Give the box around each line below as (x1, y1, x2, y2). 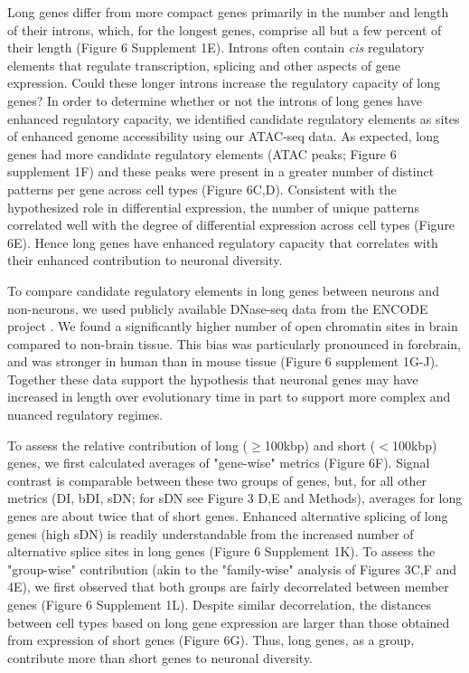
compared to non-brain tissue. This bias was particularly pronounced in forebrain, (7, 334, 461, 353)
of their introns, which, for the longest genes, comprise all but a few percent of (7, 20, 442, 39)
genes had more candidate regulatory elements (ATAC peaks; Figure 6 (7, 144, 397, 163)
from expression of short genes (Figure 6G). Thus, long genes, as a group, (7, 630, 415, 649)
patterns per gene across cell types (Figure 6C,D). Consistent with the (7, 179, 397, 198)
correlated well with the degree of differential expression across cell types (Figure (7, 215, 455, 234)
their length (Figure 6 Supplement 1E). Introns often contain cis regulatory (7, 38, 425, 57)
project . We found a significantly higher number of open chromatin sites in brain (7, 317, 458, 336)
